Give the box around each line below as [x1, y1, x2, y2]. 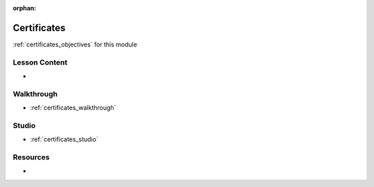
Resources [12, 152, 50, 162]
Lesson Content [12, 57, 68, 67]
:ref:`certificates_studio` [30, 135, 98, 143]
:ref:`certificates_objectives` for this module [12, 40, 138, 48]
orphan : [12, 4, 37, 12]
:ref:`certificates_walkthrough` [30, 104, 116, 112]
